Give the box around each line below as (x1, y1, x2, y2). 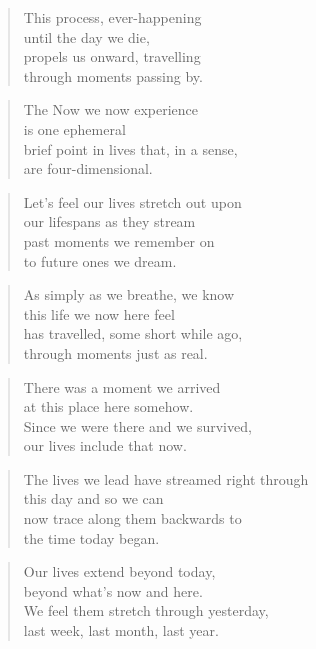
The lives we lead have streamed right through (23, 468, 309, 489)
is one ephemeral (23, 118, 126, 139)
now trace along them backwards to (23, 508, 242, 529)
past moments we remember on (23, 230, 215, 251)
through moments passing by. (23, 65, 203, 86)
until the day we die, (23, 26, 150, 47)
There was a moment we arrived (23, 376, 221, 397)
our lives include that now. (23, 435, 187, 456)
